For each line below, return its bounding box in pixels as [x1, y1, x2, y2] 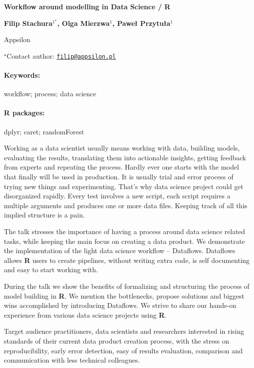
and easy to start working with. [4, 264, 98, 275]
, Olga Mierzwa [57, 18, 110, 28]
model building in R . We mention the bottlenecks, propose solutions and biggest [4, 290, 245, 301]
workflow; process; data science [4, 88, 97, 99]
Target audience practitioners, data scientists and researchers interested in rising [4, 326, 244, 336]
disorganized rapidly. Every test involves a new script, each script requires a [4, 191, 231, 201]
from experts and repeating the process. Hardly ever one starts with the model [4, 162, 239, 172]
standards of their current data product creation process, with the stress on [4, 335, 230, 346]
